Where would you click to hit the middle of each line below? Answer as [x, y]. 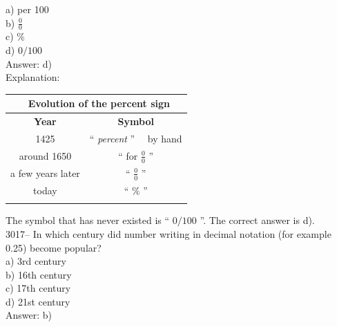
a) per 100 [27, 9]
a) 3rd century [36, 261]
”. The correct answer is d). [257, 220]
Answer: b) [29, 315]
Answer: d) [29, 63]
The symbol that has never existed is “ [88, 220]
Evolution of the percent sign [99, 103]
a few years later [45, 173]
